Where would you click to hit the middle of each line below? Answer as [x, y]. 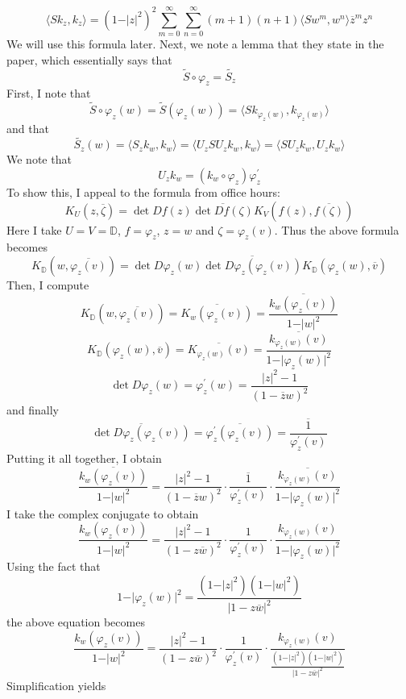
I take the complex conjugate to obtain [103, 513]
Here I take [34, 229]
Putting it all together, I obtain [84, 458]
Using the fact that [54, 566]
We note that [39, 159]
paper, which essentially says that [89, 59]
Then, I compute [48, 285]
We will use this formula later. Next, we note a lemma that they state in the [195, 44]
